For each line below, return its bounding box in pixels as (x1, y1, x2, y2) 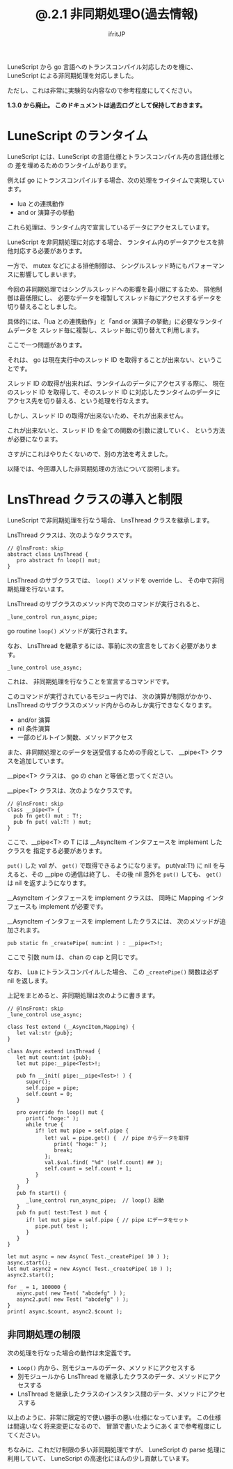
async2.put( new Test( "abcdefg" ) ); (16, 1295, 129, 1303)
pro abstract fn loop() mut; (16, 557, 101, 564)
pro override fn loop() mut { (16, 1108, 104, 1116)
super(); (25, 1078, 51, 1085)
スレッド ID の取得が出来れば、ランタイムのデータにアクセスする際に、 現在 (7, 379, 225, 387)
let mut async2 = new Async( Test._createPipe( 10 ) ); (7, 1265, 172, 1272)
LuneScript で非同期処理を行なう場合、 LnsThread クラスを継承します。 (7, 515, 214, 524)
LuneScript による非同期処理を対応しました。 (7, 71, 138, 80)
